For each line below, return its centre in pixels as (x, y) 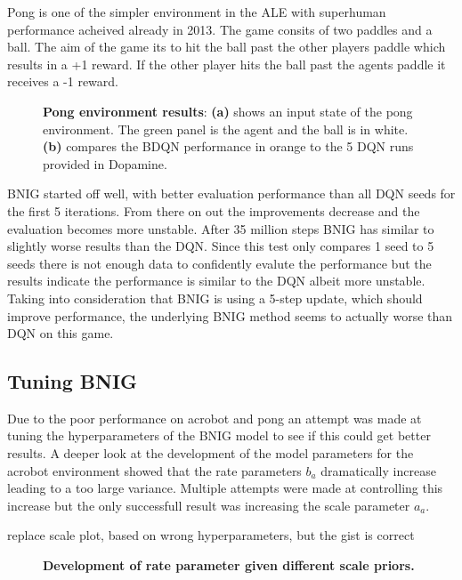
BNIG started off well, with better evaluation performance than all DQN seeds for (231, 193)
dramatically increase (378, 470)
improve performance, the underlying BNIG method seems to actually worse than (230, 315)
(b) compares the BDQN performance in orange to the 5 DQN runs (228, 146)
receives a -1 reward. (63, 81)
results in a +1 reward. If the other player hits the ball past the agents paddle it (227, 64)
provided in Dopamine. (105, 163)
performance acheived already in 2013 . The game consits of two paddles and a (220, 29)
